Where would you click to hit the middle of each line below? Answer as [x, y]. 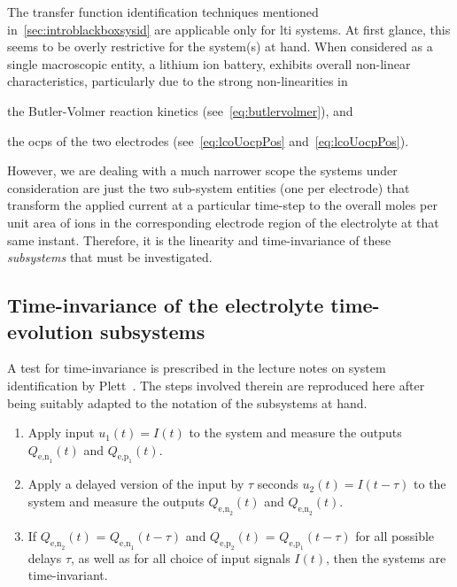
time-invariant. [68, 575]
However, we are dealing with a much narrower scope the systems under [202, 170]
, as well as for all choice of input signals [181, 557]
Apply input [61, 433]
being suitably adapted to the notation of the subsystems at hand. [187, 402]
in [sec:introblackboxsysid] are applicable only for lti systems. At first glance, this [229, 29]
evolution [50, 331]
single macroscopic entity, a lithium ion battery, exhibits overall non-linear [209, 63]
